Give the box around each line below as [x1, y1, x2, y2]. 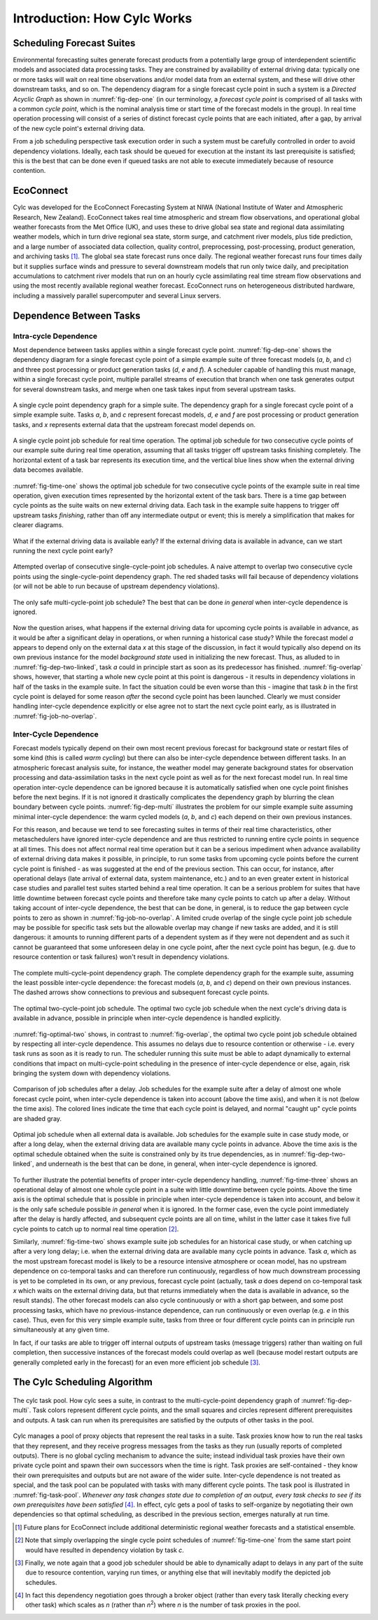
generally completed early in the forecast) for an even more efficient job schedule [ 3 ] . [13, 1358, 260, 1367]
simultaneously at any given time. [13, 1325, 110, 1334]
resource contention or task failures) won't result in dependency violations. [13, 953, 230, 961]
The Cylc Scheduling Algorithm [13, 1376, 153, 1388]
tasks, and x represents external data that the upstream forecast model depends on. [13, 420, 255, 428]
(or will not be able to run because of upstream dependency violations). [13, 582, 220, 591]
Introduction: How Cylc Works [13, 11, 192, 26]
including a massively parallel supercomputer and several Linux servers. [13, 291, 222, 300]
